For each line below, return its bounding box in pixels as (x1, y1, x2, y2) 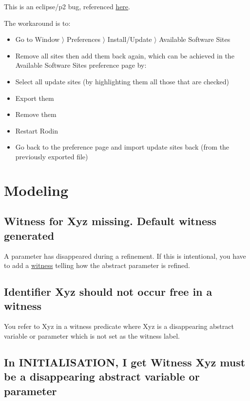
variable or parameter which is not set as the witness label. (4, 330, 180, 341)
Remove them (15, 109, 57, 119)
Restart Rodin (15, 125, 58, 135)
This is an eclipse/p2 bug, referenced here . (4, 1, 130, 11)
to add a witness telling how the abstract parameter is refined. (4, 260, 190, 270)
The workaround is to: (4, 18, 71, 28)
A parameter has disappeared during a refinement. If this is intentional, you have (4, 250, 246, 261)
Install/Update (107, 34, 152, 44)
